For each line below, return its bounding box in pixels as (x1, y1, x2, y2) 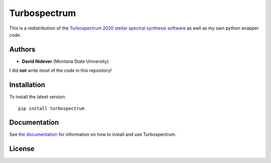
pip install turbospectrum (18, 105, 85, 111)
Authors (9, 45, 36, 54)
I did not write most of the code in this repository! (9, 68, 112, 74)
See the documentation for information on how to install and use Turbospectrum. (9, 131, 177, 137)
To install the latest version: (9, 94, 66, 100)
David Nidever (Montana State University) (22, 58, 109, 64)
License (9, 144, 35, 153)
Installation (9, 81, 45, 89)
